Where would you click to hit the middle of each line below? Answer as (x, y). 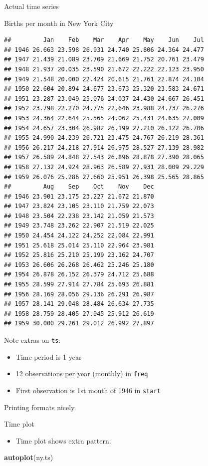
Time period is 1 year (49, 356)
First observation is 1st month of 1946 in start (88, 390)
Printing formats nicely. (40, 407)
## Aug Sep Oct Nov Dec (79, 187)
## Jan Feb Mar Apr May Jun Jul (104, 40)
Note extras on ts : (32, 340)
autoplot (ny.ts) (29, 457)
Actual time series (31, 6)
